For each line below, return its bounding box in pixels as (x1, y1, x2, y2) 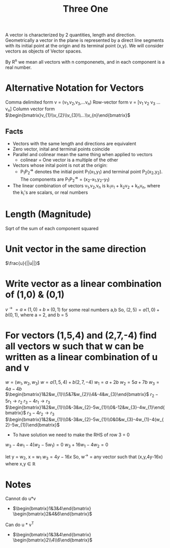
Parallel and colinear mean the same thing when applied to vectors (12, 152, 153, 158)
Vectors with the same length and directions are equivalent (12, 141, 136, 147)
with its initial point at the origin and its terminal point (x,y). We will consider (5, 43, 164, 49)
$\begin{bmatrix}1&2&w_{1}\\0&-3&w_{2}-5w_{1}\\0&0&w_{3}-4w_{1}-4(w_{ (5, 416, 164, 422)
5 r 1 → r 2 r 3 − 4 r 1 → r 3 (5, 397, 50, 405)
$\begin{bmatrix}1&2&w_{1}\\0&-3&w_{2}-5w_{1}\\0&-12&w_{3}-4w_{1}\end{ (5, 404, 165, 411)
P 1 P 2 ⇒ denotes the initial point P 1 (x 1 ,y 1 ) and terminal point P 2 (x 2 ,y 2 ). (20, 168, 163, 176)
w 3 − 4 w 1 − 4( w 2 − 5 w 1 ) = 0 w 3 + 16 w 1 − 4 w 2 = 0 (5, 442, 108, 449)
